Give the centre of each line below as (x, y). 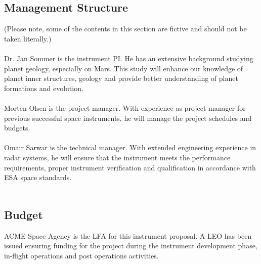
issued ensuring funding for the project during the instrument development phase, (131, 246)
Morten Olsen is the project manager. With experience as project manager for (125, 107)
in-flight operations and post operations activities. (81, 255)
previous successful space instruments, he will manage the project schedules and (128, 118)
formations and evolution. (44, 88)
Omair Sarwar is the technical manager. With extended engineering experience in (130, 147)
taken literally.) (28, 38)
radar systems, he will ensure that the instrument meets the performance (117, 157)
